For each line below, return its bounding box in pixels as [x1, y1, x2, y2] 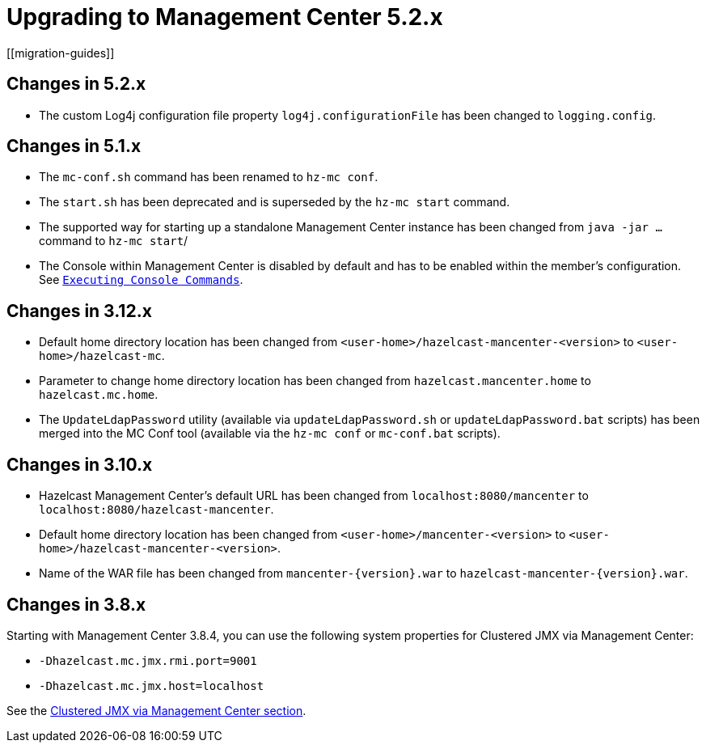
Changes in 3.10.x [6, 454, 153, 475]
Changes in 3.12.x [6, 300, 152, 321]
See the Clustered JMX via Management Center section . [6, 703, 306, 717]
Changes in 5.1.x [6, 136, 142, 157]
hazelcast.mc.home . [39, 387, 159, 402]
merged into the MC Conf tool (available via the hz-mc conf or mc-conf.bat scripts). [39, 426, 501, 441]
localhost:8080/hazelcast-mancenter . [39, 502, 274, 517]
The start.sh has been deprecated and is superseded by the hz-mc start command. [39, 195, 510, 209]
